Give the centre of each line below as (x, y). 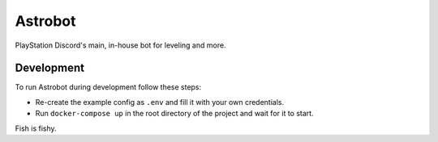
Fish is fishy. (36, 128)
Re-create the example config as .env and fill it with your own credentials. (160, 102)
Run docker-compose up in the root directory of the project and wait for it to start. (174, 114)
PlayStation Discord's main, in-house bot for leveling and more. (120, 45)
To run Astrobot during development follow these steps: (108, 87)
